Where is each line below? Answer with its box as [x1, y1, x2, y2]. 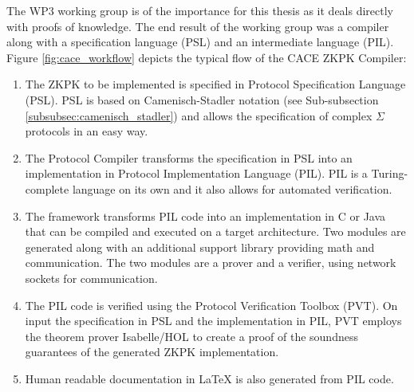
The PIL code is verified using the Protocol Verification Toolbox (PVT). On [25, 296, 398, 313]
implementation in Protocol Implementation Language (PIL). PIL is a [25, 165, 368, 182]
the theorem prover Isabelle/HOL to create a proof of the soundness [25, 327, 358, 344]
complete [25, 180, 69, 197]
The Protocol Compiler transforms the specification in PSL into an [25, 149, 353, 166]
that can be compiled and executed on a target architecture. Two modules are [25, 223, 406, 240]
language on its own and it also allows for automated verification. [72, 180, 392, 197]
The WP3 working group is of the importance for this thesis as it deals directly [6, 2, 394, 18]
